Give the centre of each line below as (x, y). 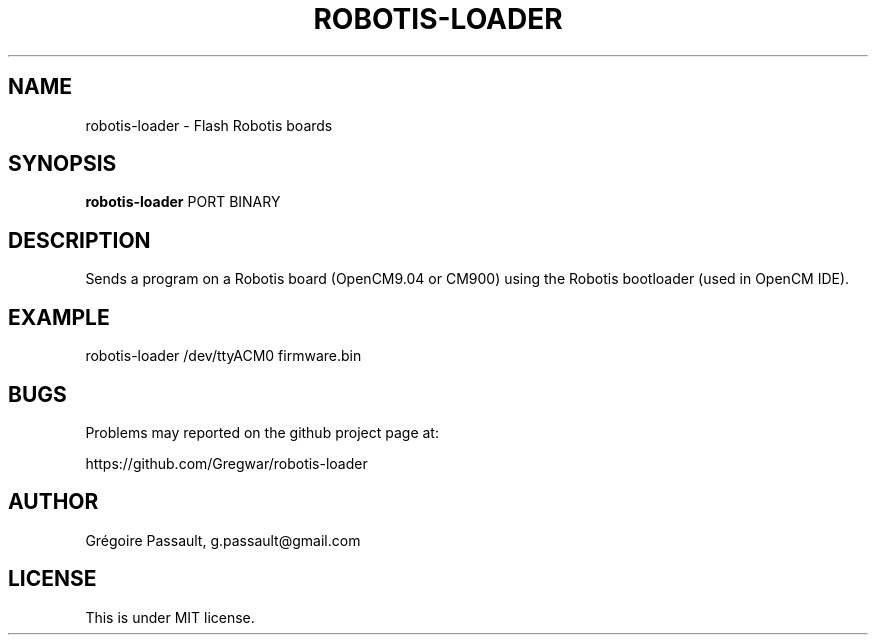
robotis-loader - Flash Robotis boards (209, 125)
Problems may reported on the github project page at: (262, 432)
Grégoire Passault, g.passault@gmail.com (223, 540)
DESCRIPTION (79, 240)
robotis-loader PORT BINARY (183, 202)
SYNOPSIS (62, 164)
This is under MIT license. (170, 617)
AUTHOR (53, 502)
